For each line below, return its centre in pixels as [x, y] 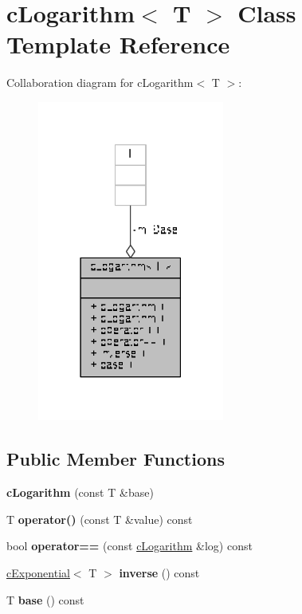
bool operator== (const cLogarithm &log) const [129, 546]
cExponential [38, 572]
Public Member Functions [116, 459]
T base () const [45, 599]
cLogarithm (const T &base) [80, 492]
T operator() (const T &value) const [100, 519]
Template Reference [118, 44]
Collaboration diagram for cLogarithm [100, 83]
